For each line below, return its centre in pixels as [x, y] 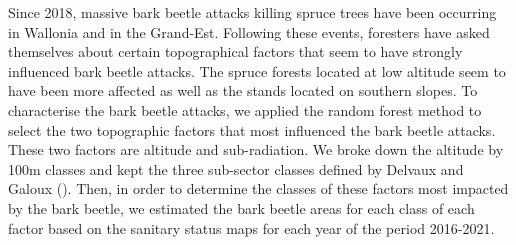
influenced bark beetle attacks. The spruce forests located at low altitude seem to [257, 70]
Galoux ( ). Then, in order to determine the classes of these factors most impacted [258, 188]
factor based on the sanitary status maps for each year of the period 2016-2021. [251, 227]
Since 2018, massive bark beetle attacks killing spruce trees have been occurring [252, 12]
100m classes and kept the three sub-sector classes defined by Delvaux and [236, 168]
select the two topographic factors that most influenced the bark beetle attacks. [252, 129]
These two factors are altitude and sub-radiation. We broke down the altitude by [256, 149]
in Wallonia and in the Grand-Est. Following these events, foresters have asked [249, 31]
